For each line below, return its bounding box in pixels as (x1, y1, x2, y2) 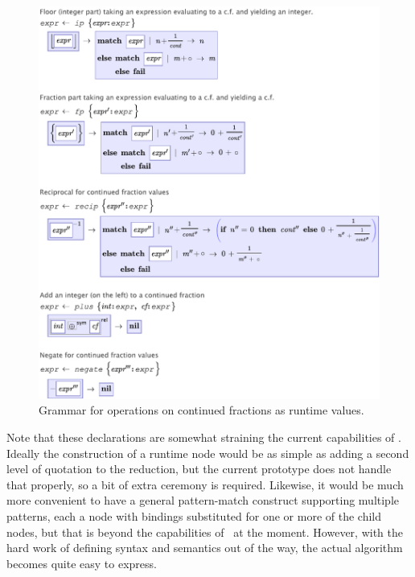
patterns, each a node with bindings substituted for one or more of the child (6, 507, 381, 524)
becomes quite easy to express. (6, 554, 157, 571)
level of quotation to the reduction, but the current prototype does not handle (6, 460, 392, 477)
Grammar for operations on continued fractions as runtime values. (39, 402, 364, 418)
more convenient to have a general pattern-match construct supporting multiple (6, 492, 400, 509)
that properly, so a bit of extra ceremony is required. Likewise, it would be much (6, 476, 404, 493)
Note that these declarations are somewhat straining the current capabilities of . (6, 429, 401, 446)
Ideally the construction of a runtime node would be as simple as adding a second (6, 444, 409, 461)
